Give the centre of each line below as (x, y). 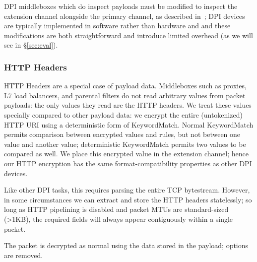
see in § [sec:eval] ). (31, 45)
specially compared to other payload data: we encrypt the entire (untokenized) (123, 114)
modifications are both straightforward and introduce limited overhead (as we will (128, 35)
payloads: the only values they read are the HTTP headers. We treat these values (128, 105)
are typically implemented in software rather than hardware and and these (117, 26)
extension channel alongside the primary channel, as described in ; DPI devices (125, 16)
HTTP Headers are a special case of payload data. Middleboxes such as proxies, (125, 86)
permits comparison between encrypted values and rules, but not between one (122, 134)
